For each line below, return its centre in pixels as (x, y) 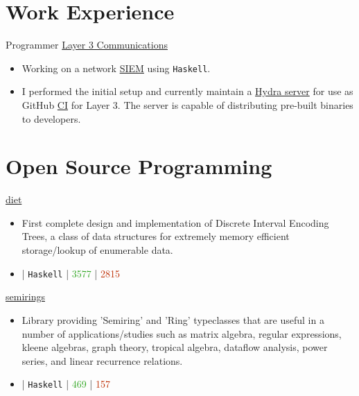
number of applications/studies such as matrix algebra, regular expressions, (182, 333)
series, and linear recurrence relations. (102, 360)
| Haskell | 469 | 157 (66, 384)
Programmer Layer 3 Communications (87, 45)
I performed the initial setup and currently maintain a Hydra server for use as (187, 91)
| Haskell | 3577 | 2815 (71, 273)
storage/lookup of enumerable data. (97, 250)
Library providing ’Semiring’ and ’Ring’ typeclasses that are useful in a (173, 319)
